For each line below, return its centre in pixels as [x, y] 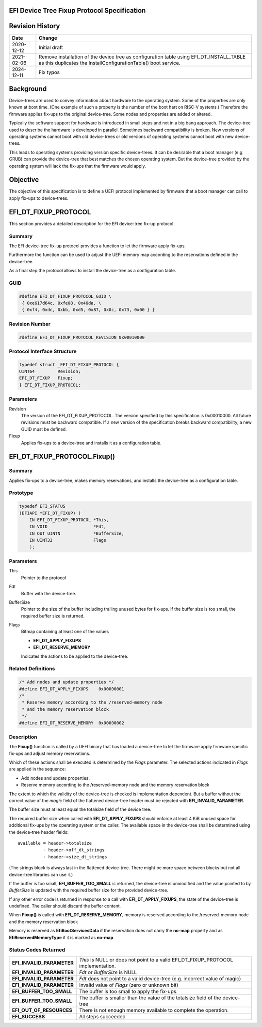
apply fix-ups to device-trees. [39, 198]
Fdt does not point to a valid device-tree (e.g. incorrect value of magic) [160, 978]
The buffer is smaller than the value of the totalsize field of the [150, 997]
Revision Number [30, 324]
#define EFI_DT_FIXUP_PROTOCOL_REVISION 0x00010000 [82, 337]
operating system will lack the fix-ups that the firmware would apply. [77, 166]
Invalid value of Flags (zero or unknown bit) [129, 985]
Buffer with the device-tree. [49, 593]
